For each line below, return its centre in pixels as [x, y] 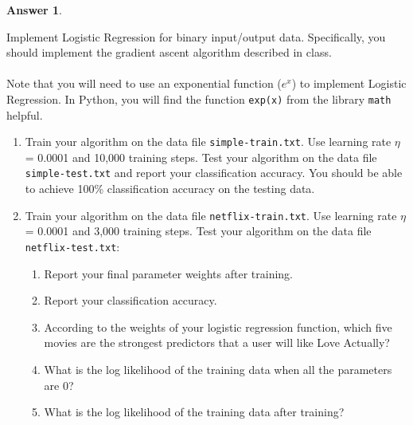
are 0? [59, 385]
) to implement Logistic [349, 83]
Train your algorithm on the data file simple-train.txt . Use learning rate [208, 142]
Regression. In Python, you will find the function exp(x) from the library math [199, 98]
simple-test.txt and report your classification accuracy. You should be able [214, 173]
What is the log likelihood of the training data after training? [194, 412]
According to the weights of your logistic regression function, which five [218, 327]
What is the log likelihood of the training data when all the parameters [218, 369]
